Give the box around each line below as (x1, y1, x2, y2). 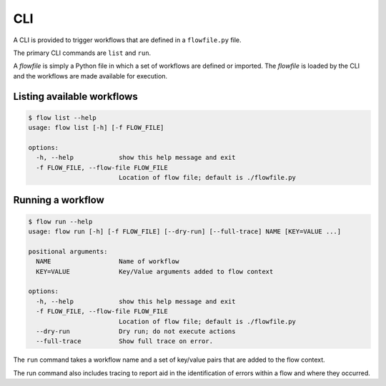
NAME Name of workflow (36, 258, 179, 265)
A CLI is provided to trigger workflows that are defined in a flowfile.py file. (13, 36, 242, 44)
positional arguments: (28, 247, 108, 255)
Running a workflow (13, 194, 105, 206)
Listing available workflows (13, 90, 139, 103)
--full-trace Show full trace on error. (36, 337, 214, 345)
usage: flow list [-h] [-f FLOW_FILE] (28, 123, 164, 132)
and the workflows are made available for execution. (13, 71, 168, 80)
